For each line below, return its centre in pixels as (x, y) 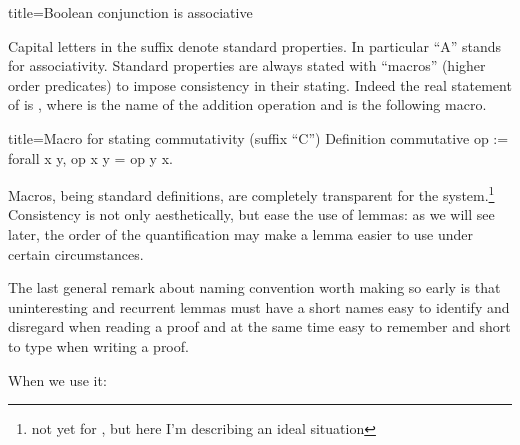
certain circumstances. (76, 253)
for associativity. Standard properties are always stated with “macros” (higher (247, 65)
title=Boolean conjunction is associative (130, 12)
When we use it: (57, 379)
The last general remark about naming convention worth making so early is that (254, 287)
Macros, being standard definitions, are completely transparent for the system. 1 (251, 193)
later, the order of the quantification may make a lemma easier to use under (241, 234)
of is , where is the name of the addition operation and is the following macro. (247, 104)
